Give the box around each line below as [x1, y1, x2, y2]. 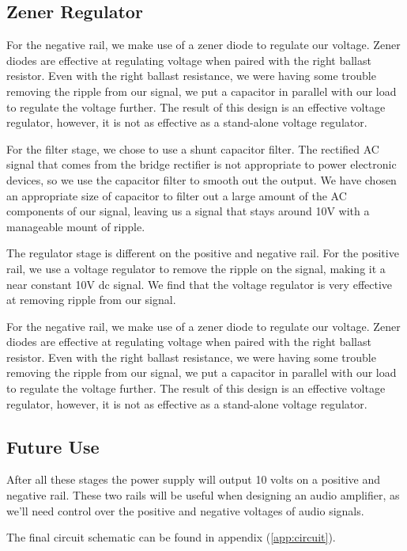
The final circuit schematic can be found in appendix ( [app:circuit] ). [6, 529, 336, 545]
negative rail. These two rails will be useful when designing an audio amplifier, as [6, 487, 400, 503]
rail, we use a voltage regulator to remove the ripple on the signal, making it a [6, 260, 386, 276]
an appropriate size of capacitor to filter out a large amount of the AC [6, 187, 347, 203]
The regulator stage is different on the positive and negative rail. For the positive [6, 245, 399, 261]
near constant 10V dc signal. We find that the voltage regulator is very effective [6, 275, 393, 292]
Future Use [6, 434, 100, 458]
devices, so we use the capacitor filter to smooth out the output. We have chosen [6, 171, 397, 188]
